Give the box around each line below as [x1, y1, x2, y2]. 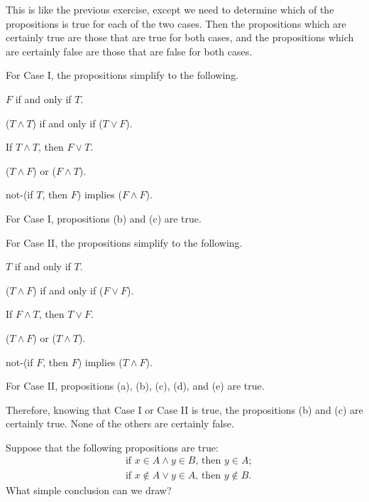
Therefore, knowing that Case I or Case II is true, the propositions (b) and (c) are [6, 402, 363, 417]
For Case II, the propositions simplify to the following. [6, 235, 243, 250]
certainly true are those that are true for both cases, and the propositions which [6, 30, 354, 45]
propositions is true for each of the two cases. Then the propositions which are [6, 16, 346, 31]
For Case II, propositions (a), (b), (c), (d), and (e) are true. [6, 378, 265, 393]
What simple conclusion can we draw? [6, 482, 172, 497]
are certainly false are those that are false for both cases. [6, 43, 253, 58]
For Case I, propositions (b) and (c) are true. [6, 210, 202, 225]
